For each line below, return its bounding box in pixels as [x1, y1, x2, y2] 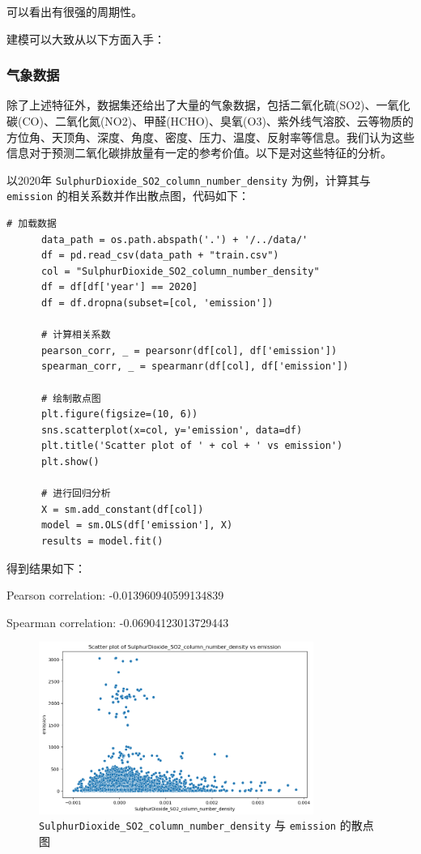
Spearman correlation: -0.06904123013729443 [6, 613, 229, 630]
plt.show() [40, 456, 100, 468]
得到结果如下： [6, 559, 86, 576]
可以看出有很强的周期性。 [6, 3, 142, 19]
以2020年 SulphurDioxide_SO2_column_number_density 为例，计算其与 [6, 171, 371, 188]
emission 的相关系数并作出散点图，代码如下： [6, 187, 249, 204]
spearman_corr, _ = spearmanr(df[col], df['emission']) [40, 361, 349, 373]
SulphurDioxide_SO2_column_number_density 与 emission [39, 817, 336, 834]
